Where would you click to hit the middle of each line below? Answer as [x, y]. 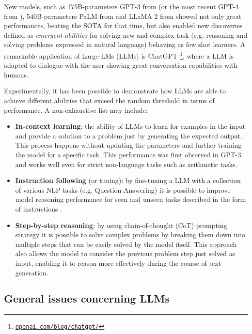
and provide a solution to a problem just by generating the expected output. [129, 135]
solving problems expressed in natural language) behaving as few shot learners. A [125, 44]
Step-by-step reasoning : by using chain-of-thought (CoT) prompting [121, 225]
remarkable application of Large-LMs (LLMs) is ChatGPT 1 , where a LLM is [119, 55]
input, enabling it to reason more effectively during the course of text [118, 263]
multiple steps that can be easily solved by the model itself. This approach [126, 244]
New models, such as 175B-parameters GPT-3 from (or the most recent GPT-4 [121, 6]
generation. [32, 272]
